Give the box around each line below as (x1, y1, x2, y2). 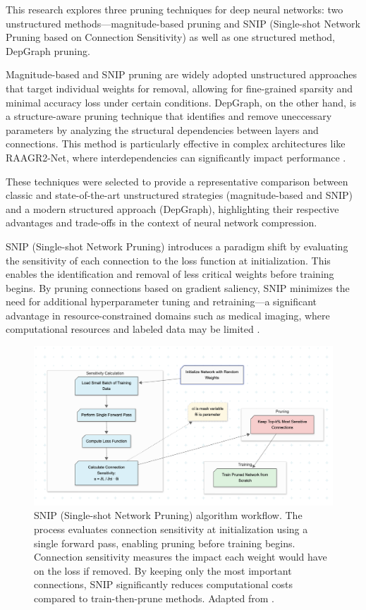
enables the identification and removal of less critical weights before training (6, 267, 334, 281)
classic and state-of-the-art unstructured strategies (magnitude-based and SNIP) (6, 188, 353, 202)
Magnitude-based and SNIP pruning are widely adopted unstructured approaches (6, 67, 358, 82)
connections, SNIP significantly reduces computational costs (34, 577, 293, 592)
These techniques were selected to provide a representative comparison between (6, 173, 348, 188)
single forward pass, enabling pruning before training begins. (34, 535, 295, 550)
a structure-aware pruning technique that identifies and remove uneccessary (6, 109, 332, 123)
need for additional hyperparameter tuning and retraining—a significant (6, 294, 317, 309)
